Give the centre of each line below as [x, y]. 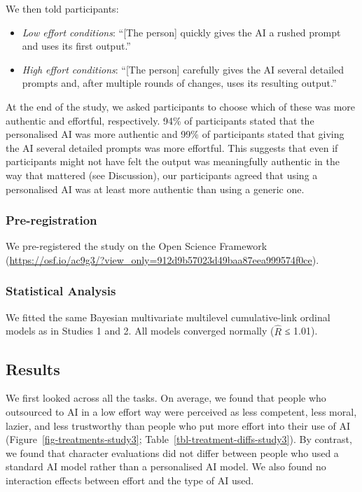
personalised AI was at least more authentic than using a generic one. [155, 189]
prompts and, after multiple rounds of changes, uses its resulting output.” [179, 83]
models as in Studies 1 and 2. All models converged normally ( [140, 331]
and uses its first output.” [76, 46]
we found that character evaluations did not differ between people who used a [172, 452]
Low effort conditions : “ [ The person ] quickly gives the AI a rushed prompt [181, 32]
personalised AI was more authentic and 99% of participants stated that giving [175, 134]
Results [33, 368]
